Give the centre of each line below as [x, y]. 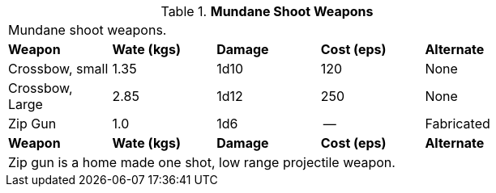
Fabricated [458, 124]
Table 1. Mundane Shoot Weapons [267, 11]
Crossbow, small [58, 69]
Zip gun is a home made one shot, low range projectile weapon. [202, 162]
